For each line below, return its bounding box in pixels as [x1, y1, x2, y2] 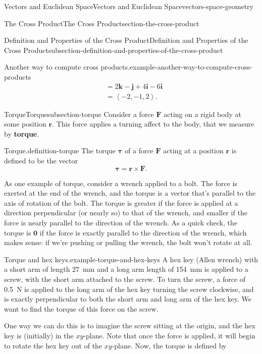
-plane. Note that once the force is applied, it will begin [83, 330, 255, 340]
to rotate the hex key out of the [4, 340, 102, 350]
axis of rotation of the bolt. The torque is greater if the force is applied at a [4, 197, 238, 208]
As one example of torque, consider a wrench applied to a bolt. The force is [4, 178, 237, 188]
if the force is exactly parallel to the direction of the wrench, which [39, 227, 247, 238]
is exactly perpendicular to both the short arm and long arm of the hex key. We [4, 293, 251, 304]
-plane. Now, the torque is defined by [112, 340, 227, 350]
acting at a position [163, 145, 224, 156]
